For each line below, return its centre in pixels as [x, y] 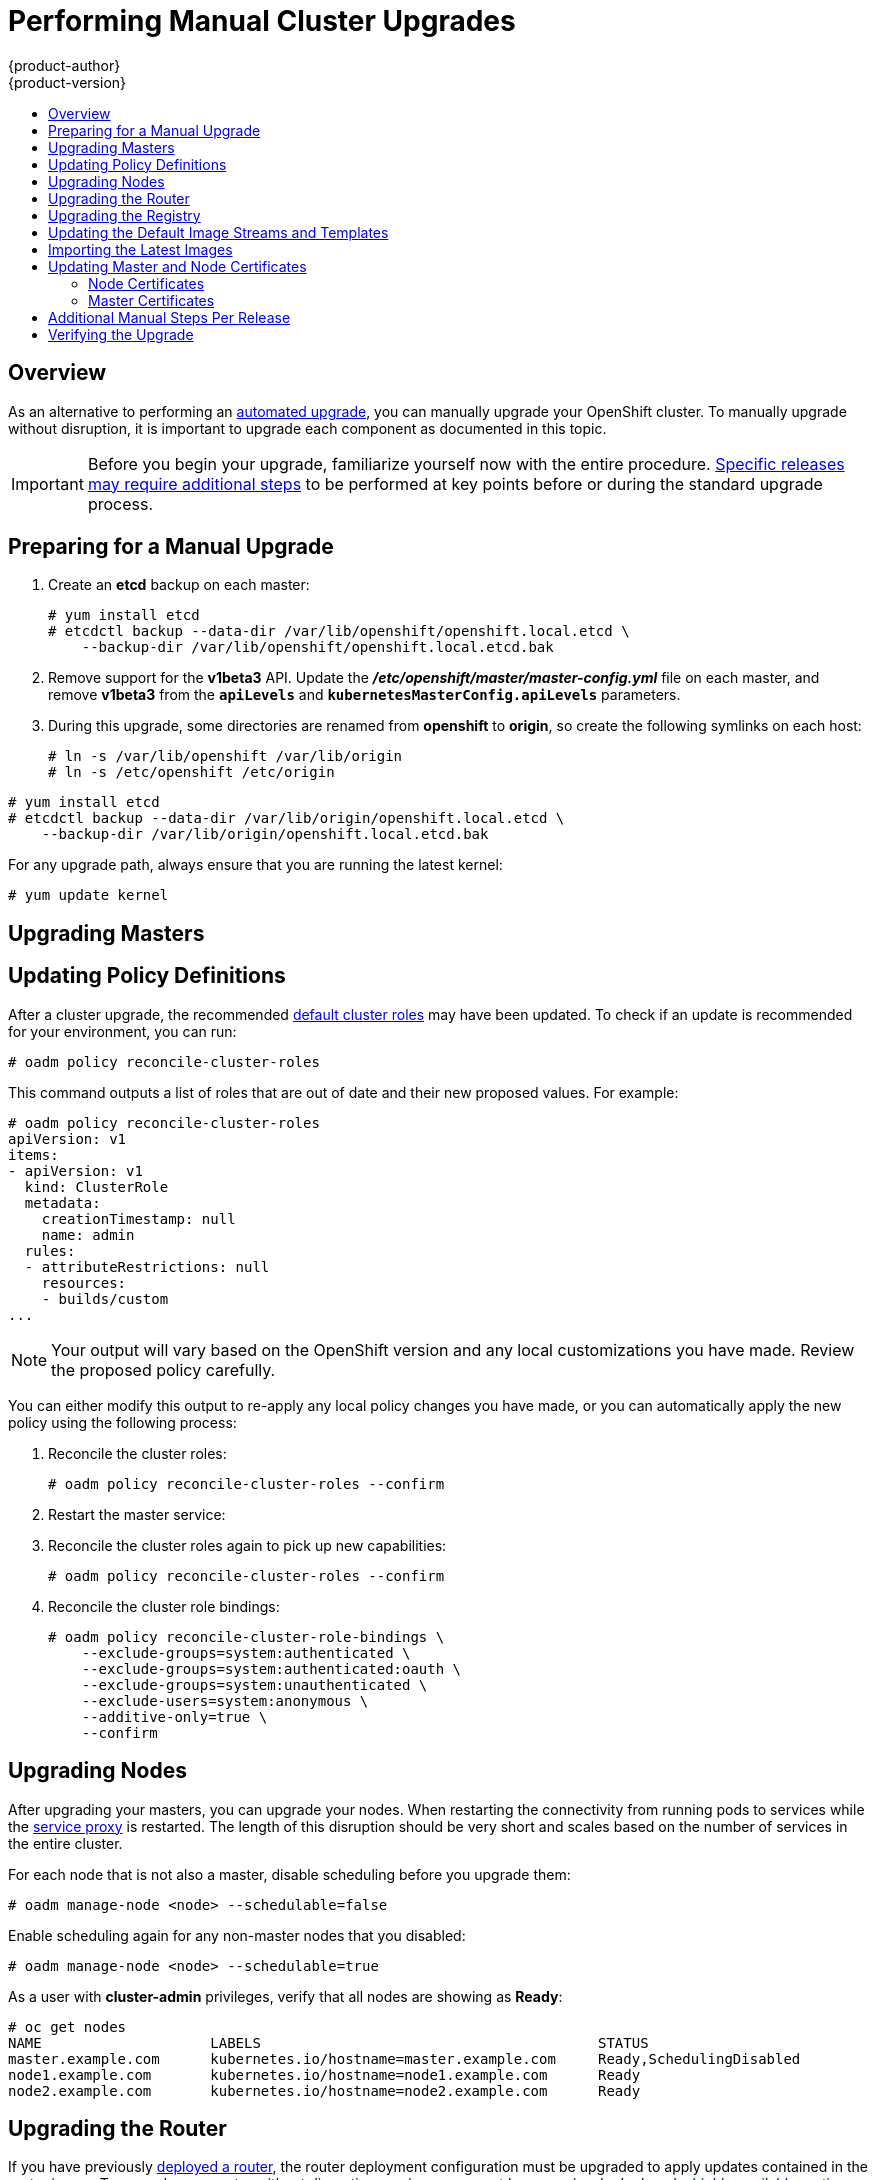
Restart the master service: [137, 1514]
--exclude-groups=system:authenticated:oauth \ [271, 1668]
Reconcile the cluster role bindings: [164, 1606]
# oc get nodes [67, 2026]
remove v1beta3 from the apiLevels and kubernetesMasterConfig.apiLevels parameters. [364, 695]
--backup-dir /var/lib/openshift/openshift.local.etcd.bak [317, 647]
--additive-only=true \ [174, 1716]
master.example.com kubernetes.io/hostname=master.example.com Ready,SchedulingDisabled [404, 2058]
